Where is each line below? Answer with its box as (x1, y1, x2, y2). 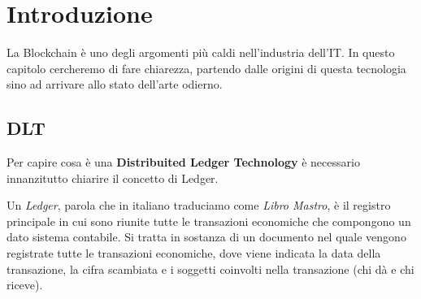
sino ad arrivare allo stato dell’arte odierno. (7, 76, 223, 93)
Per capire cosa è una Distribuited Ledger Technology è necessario (7, 154, 360, 171)
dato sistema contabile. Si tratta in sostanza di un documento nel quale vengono (7, 228, 406, 245)
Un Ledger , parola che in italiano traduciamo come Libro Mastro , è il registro (7, 197, 391, 214)
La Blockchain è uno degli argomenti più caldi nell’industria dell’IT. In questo (7, 44, 395, 61)
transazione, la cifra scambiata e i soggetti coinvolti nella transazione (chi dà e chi (7, 260, 414, 277)
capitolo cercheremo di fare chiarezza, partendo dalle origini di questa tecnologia (7, 59, 406, 76)
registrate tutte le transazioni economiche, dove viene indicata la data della (7, 245, 381, 262)
